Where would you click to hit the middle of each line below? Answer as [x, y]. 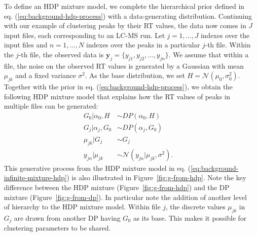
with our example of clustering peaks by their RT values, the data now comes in [125, 25]
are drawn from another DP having [67, 218]
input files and [26, 45]
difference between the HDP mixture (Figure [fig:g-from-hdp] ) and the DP [117, 187]
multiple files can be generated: [51, 106]
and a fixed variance [46, 75]
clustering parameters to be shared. [57, 228]
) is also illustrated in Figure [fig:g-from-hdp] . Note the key [157, 177]
